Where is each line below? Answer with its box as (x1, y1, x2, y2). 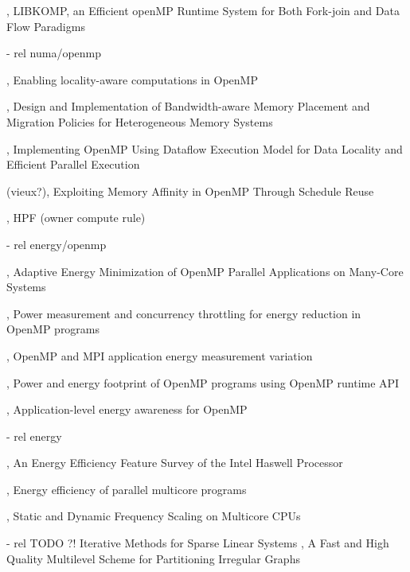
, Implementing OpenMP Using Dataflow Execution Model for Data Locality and (6, 140, 403, 157)
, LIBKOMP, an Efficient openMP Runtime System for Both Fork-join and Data (6, 2, 400, 18)
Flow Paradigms (6, 18, 85, 34)
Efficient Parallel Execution (6, 156, 140, 173)
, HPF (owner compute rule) (6, 209, 146, 226)
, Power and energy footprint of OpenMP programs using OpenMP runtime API (6, 374, 400, 391)
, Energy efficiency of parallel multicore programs (6, 481, 247, 497)
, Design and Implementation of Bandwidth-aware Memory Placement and (6, 98, 370, 115)
